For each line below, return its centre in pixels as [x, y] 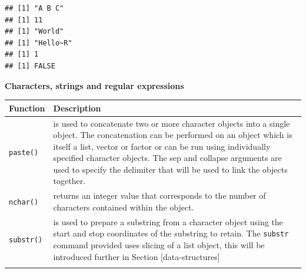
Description [77, 108]
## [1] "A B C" [34, 8]
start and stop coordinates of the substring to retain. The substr [171, 233]
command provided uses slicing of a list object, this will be [159, 245]
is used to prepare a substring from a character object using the [168, 221]
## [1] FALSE [30, 66]
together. [69, 181]
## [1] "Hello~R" [39, 43]
